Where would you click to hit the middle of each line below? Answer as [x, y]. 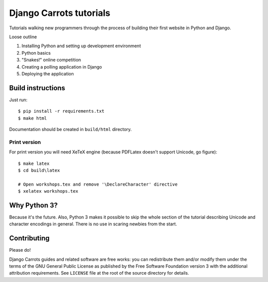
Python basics [36, 53]
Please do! [20, 250]
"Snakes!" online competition [51, 60]
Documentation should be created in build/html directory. [70, 129]
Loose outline [23, 37]
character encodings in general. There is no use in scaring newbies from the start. [93, 224]
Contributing [29, 238]
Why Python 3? [33, 205]
